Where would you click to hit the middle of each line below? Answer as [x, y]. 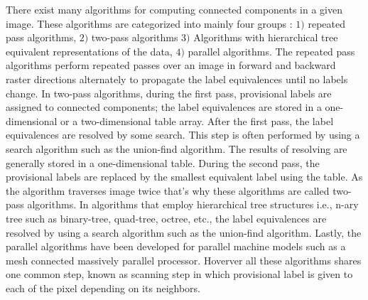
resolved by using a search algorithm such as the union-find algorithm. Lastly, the [184, 232]
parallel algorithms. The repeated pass [271, 51]
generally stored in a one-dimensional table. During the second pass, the [163, 162]
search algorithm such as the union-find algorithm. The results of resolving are [177, 148]
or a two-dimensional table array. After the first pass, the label [197, 120]
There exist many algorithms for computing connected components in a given [174, 9]
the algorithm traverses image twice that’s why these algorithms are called [168, 190]
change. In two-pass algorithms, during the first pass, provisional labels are [169, 93]
